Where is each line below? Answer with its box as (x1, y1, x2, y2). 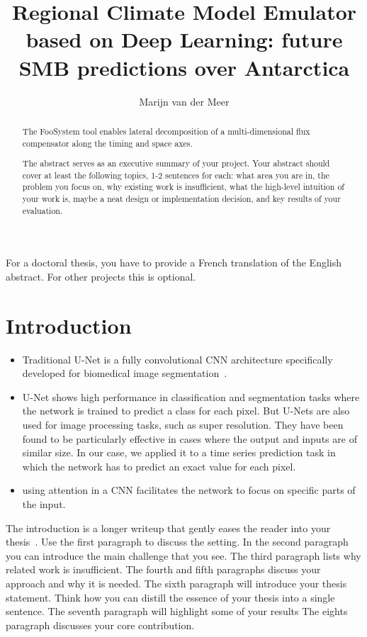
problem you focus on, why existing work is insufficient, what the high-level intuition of (22, 181, 344, 193)
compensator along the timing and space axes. (22, 137, 193, 149)
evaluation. (22, 204, 63, 216)
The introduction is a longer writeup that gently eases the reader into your (6, 520, 331, 535)
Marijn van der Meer (139, 94, 230, 108)
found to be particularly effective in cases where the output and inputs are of (22, 431, 357, 446)
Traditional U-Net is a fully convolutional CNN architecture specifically (22, 351, 333, 366)
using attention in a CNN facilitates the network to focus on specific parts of (22, 483, 356, 497)
